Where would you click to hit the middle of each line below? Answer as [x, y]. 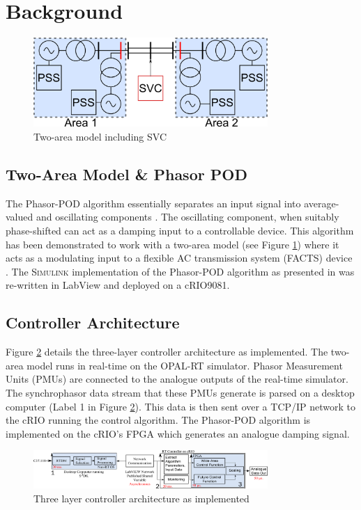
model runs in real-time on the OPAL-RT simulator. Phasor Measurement [185, 365]
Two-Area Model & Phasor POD [126, 174]
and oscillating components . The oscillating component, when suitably [187, 217]
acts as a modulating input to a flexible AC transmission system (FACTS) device [179, 258]
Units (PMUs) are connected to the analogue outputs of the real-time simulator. [177, 379]
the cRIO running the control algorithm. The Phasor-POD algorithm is [158, 420]
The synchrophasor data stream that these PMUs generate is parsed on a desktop [180, 392]
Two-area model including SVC [100, 137]
